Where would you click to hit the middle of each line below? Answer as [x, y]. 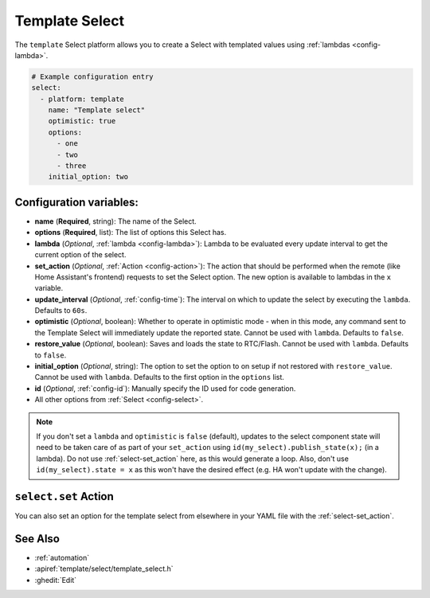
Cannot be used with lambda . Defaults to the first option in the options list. [159, 377]
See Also [37, 539]
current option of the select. [80, 255]
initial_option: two [88, 177]
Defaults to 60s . [61, 311]
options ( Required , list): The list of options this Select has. [131, 233]
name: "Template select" [97, 110]
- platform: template [82, 99]
